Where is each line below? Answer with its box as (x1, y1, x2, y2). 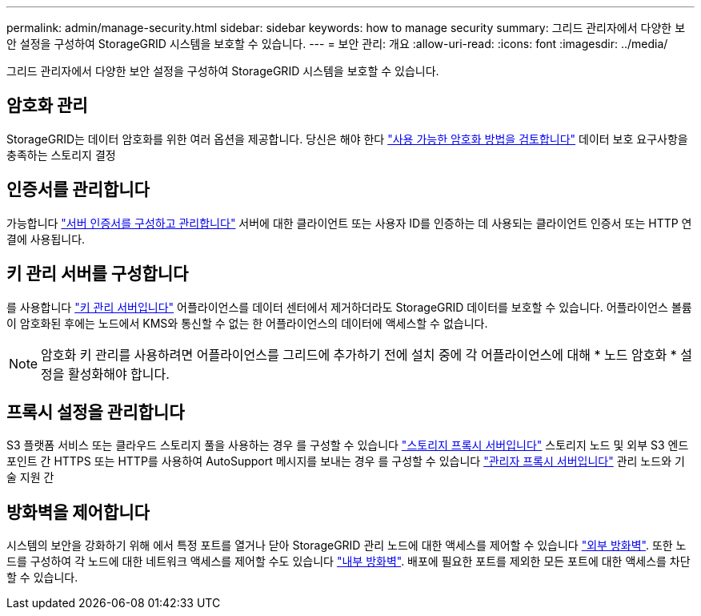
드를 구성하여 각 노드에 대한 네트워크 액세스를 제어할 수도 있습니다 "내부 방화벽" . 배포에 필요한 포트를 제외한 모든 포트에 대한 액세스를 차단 (6, 554, 691, 569)
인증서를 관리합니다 (6, 179, 150, 200)
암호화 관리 (6, 95, 88, 116)
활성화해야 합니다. (68, 365, 170, 382)
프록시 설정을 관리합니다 (6, 401, 185, 422)
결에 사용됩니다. (6, 232, 86, 246)
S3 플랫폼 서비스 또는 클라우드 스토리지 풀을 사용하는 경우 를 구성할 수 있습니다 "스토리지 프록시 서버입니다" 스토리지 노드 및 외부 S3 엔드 (6, 438, 689, 453)
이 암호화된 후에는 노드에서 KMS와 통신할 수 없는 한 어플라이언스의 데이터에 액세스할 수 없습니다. (6, 316, 488, 330)
